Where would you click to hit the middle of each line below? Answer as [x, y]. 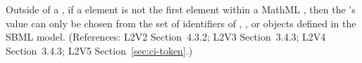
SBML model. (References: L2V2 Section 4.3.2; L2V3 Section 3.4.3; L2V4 [166, 37]
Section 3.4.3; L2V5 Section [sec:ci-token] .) [99, 50]
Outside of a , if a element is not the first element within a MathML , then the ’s [181, 9]
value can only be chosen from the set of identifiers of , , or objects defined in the [181, 23]
